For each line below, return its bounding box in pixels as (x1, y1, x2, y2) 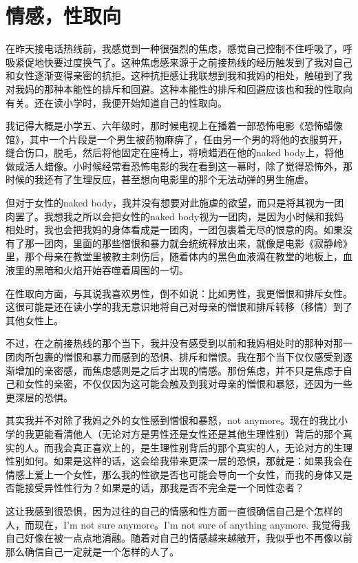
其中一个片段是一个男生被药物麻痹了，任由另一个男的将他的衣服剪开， (29, 131, 348, 146)
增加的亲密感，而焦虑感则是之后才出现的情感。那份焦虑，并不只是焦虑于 (14, 363, 343, 377)
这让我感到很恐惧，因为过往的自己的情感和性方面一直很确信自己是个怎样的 (6, 503, 343, 518)
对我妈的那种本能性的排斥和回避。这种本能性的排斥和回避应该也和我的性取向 (6, 81, 352, 96)
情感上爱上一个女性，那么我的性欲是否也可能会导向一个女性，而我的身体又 (6, 467, 343, 481)
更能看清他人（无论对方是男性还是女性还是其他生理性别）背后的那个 (34, 426, 343, 440)
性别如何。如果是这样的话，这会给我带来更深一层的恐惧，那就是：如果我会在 (6, 454, 352, 468)
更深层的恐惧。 (6, 390, 73, 404)
